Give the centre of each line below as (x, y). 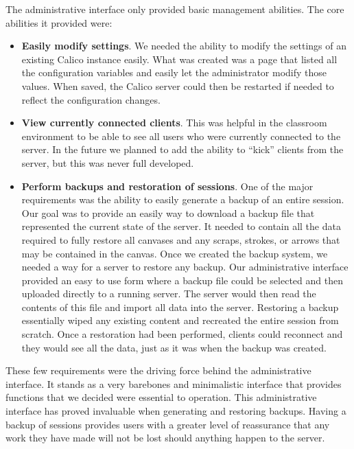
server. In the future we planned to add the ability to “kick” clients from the (182, 149)
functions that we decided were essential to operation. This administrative (161, 397)
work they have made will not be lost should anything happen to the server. (165, 438)
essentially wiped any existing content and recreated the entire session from (180, 320)
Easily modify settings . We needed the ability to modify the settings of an (184, 46)
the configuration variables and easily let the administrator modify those (174, 72)
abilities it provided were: (59, 22)
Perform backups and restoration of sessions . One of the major (167, 186)
